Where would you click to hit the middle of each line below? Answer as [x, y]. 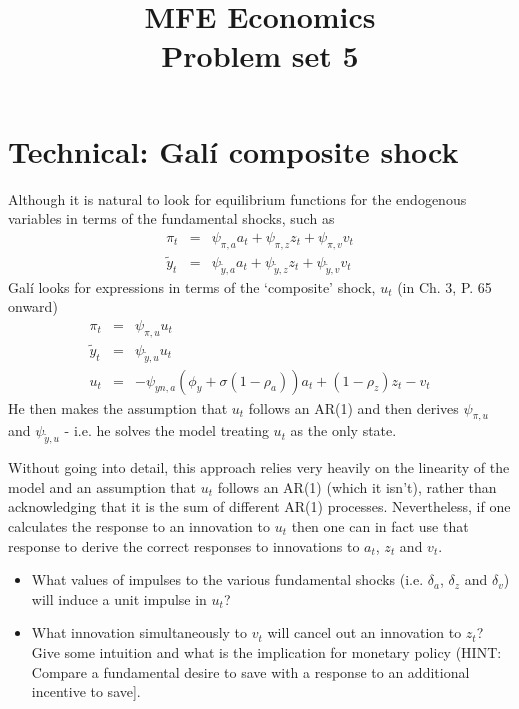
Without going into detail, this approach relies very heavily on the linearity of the [259, 467]
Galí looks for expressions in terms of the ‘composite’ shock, [192, 286]
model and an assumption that [102, 486]
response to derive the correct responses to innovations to [184, 545]
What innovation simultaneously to [139, 632]
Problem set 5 [260, 55]
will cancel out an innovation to [364, 632]
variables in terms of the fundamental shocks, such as [171, 218]
